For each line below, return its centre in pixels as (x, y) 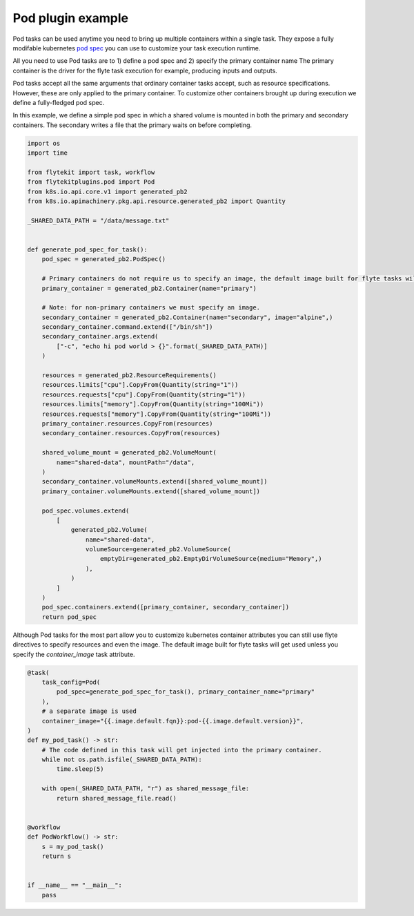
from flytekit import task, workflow (91, 172)
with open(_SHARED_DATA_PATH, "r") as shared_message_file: (146, 789)
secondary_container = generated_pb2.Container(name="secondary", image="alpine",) (187, 317)
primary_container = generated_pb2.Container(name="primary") (149, 288)
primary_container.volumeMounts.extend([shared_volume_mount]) (151, 491)
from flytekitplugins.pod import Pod (91, 182)
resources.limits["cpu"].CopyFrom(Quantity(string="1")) (140, 385)
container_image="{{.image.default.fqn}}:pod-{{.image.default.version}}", (173, 721)
